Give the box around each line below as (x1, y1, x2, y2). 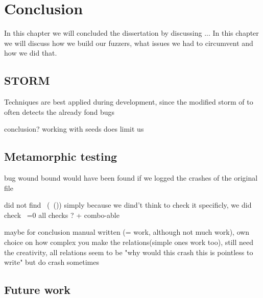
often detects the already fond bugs (4, 106, 115, 117)
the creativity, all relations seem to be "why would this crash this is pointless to (4, 246, 253, 257)
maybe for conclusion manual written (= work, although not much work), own (4, 227, 250, 237)
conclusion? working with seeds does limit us (4, 123, 144, 134)
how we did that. (4, 47, 57, 58)
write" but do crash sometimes (4, 257, 99, 267)
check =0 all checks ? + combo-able (4, 209, 119, 220)
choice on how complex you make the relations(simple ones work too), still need (4, 237, 253, 247)
